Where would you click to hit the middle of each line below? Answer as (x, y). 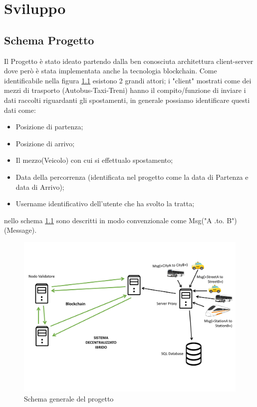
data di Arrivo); (40, 187)
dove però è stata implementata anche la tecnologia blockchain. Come (111, 71)
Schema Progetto (49, 40)
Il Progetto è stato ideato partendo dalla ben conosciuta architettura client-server (129, 61)
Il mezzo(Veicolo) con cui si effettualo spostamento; (94, 160)
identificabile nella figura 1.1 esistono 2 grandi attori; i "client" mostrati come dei (128, 80)
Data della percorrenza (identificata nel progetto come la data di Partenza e (132, 177)
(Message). (20, 230)
